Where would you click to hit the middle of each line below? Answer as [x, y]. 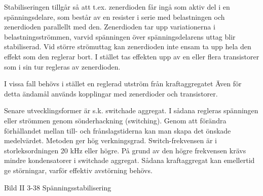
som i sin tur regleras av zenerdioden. [62, 66]
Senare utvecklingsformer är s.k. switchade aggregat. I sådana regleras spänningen [131, 110]
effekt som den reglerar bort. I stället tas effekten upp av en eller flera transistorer [132, 56]
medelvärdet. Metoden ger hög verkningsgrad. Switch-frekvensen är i [111, 140]
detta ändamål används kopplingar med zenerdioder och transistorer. [111, 93]
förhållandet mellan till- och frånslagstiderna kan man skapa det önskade [118, 130]
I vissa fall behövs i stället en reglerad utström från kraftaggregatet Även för [123, 84]
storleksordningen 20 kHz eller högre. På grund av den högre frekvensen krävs [125, 150]
